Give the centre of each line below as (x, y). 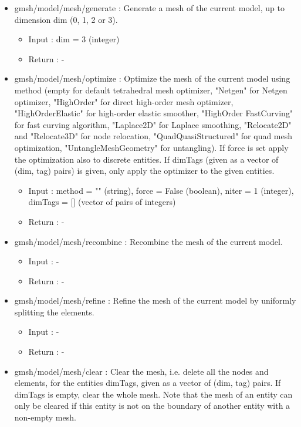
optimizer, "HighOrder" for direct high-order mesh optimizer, (124, 101)
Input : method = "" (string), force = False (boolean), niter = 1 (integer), (161, 190)
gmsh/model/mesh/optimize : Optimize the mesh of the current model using (152, 78)
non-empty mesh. (45, 417)
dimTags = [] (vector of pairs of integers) (102, 202)
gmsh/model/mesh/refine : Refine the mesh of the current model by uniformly (155, 300)
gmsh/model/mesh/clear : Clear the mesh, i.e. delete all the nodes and (141, 371)
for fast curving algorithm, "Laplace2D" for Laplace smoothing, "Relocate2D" (153, 124)
